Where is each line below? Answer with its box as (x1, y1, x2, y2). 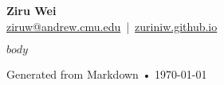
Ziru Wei (6, 2, 57, 18)
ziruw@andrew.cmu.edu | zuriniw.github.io (6, 17, 218, 34)
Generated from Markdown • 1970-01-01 (6, 66, 207, 83)
